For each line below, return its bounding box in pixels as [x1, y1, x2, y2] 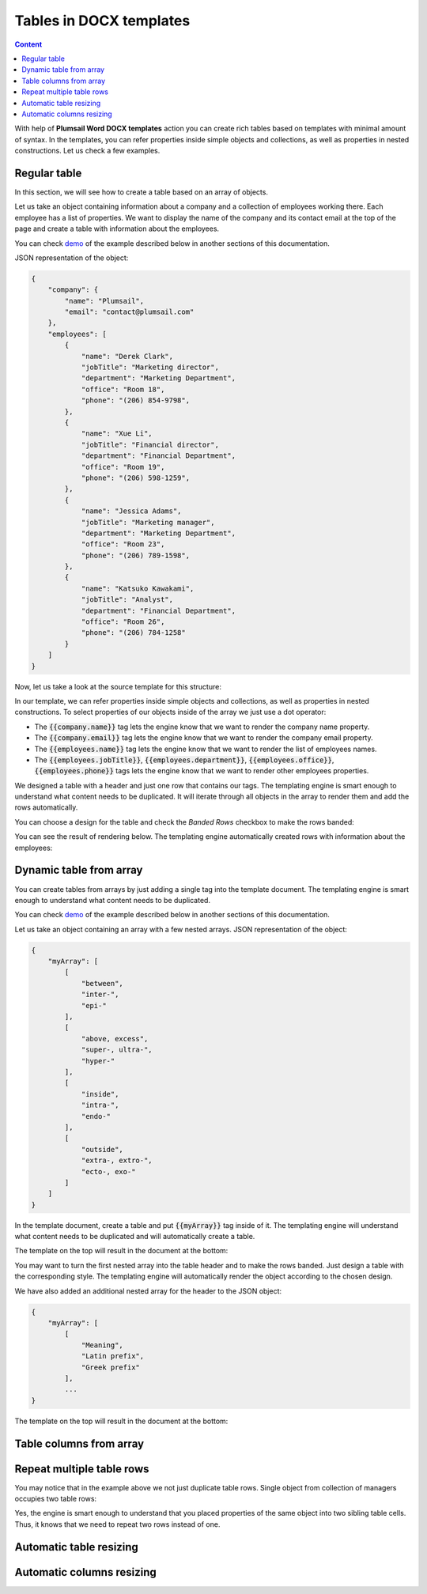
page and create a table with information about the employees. [14, 224, 220, 233]
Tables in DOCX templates [14, 12, 191, 29]
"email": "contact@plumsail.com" [64, 308, 195, 316]
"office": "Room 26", [81, 618, 165, 626]
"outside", [81, 1145, 124, 1154]
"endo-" [81, 1112, 111, 1120]
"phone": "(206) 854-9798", [81, 396, 190, 405]
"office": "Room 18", [81, 384, 165, 394]
